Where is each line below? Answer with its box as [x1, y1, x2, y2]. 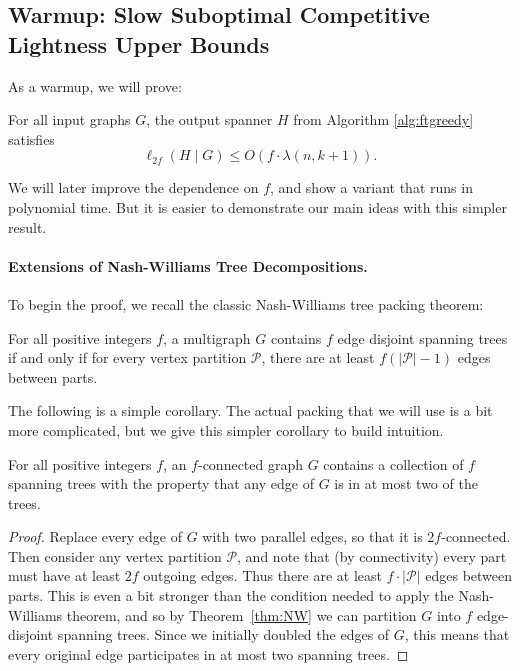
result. [8, 216, 47, 237]
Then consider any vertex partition [8, 545, 222, 566]
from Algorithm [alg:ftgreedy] [293, 109, 474, 130]
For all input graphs [8, 109, 131, 130]
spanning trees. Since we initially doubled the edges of [57, 624, 390, 645]
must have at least [8, 565, 121, 586]
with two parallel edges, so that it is [202, 526, 423, 547]
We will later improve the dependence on [8, 177, 259, 198]
